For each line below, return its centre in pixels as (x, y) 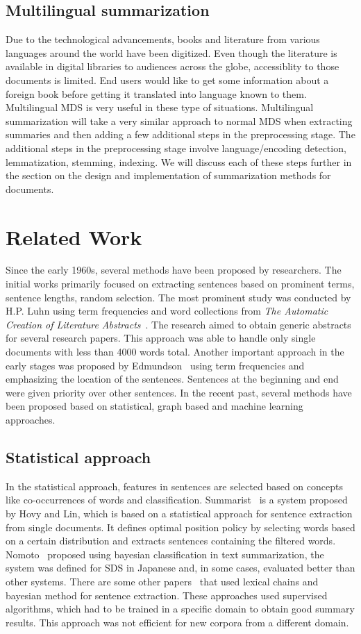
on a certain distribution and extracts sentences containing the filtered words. (171, 541)
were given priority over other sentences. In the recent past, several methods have (179, 392)
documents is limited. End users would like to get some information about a (167, 80)
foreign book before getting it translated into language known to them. (156, 93)
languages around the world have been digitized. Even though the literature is (171, 52)
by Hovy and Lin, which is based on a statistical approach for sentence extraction (179, 513)
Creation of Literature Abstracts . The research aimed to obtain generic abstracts (178, 324)
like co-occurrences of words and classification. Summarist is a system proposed (177, 500)
